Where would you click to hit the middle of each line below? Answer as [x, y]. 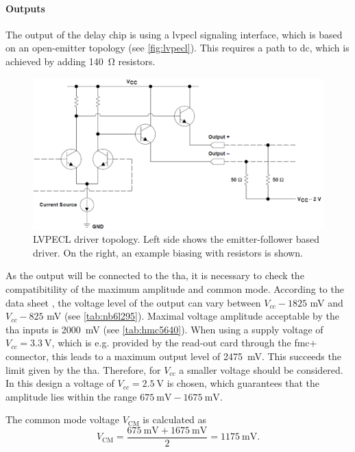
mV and [327, 302]
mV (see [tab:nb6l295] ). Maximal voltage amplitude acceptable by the [193, 316]
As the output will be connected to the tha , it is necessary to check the [155, 275]
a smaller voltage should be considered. [261, 369]
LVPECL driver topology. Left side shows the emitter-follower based [176, 239]
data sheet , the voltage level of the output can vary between [133, 302]
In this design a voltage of [60, 383]
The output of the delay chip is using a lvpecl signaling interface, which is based [174, 34]
